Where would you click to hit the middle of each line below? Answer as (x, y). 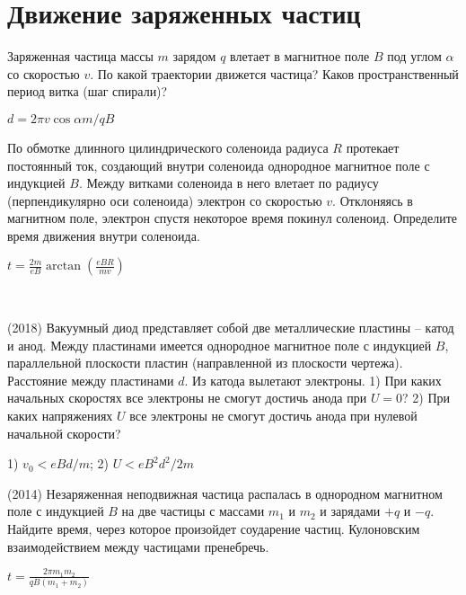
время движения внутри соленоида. (104, 235)
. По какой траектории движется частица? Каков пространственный (274, 73)
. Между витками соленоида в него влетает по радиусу (229, 183)
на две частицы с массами (193, 511)
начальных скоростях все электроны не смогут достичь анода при (187, 398)
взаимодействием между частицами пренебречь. (138, 546)
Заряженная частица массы (80, 56)
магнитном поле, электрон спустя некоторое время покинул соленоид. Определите (232, 218)
